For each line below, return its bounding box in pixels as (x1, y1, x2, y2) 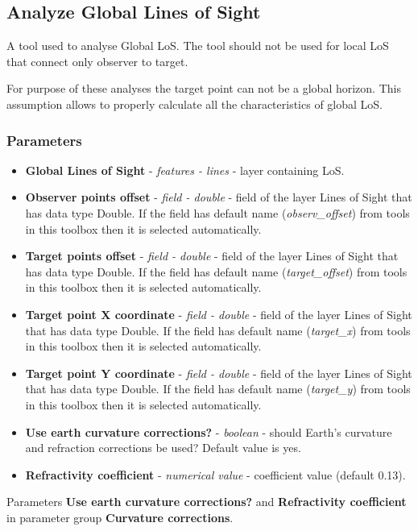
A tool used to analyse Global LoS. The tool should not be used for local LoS (6, 37, 389, 54)
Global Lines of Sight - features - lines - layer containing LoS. (25, 161, 345, 178)
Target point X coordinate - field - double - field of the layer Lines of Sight (25, 305, 412, 322)
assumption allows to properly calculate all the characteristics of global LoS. (6, 95, 383, 112)
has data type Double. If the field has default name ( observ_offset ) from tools (25, 204, 410, 221)
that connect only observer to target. (6, 52, 188, 69)
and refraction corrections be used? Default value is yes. (25, 439, 301, 456)
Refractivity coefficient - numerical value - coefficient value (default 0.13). (25, 466, 406, 483)
